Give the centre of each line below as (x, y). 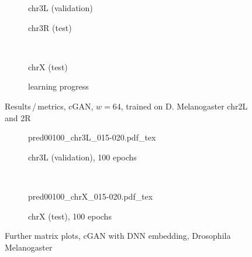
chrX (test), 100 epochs (70, 216)
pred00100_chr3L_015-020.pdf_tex (92, 137)
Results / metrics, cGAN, (49, 106)
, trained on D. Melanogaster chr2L (184, 106)
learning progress (58, 86)
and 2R (18, 117)
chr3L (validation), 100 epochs (82, 157)
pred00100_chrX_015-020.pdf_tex (91, 196)
